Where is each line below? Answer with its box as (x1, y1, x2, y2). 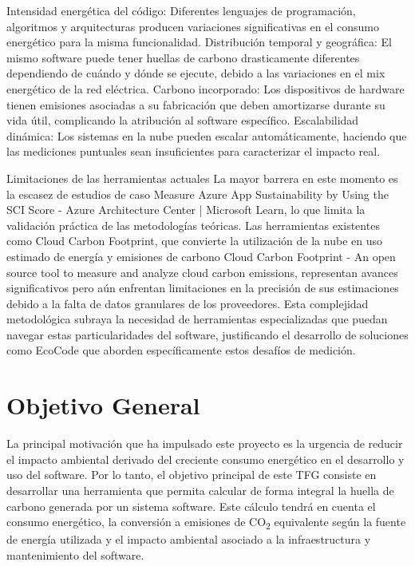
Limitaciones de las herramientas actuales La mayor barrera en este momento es (6, 169, 398, 186)
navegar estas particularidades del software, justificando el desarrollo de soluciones (6, 326, 409, 342)
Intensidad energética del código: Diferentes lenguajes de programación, (6, 2, 356, 18)
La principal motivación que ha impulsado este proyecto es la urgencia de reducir (6, 435, 403, 452)
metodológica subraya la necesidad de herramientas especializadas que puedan (6, 311, 388, 327)
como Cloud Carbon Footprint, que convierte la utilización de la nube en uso (6, 232, 382, 249)
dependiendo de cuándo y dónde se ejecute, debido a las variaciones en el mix (6, 65, 385, 81)
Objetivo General (6, 389, 200, 422)
